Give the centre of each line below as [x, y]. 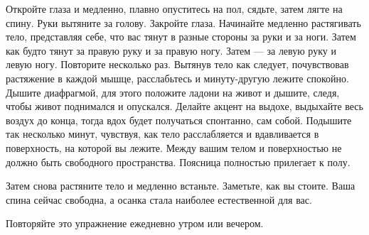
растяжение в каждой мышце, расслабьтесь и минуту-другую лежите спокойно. [177, 78]
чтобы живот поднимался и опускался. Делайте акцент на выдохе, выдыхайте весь [184, 106]
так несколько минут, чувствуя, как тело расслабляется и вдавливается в [162, 134]
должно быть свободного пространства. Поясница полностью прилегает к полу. [178, 162]
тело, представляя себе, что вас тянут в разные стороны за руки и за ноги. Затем [181, 37]
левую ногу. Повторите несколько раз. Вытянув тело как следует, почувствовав [177, 64]
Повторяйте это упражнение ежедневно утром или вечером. [135, 223]
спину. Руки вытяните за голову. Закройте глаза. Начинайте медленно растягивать [183, 22]
